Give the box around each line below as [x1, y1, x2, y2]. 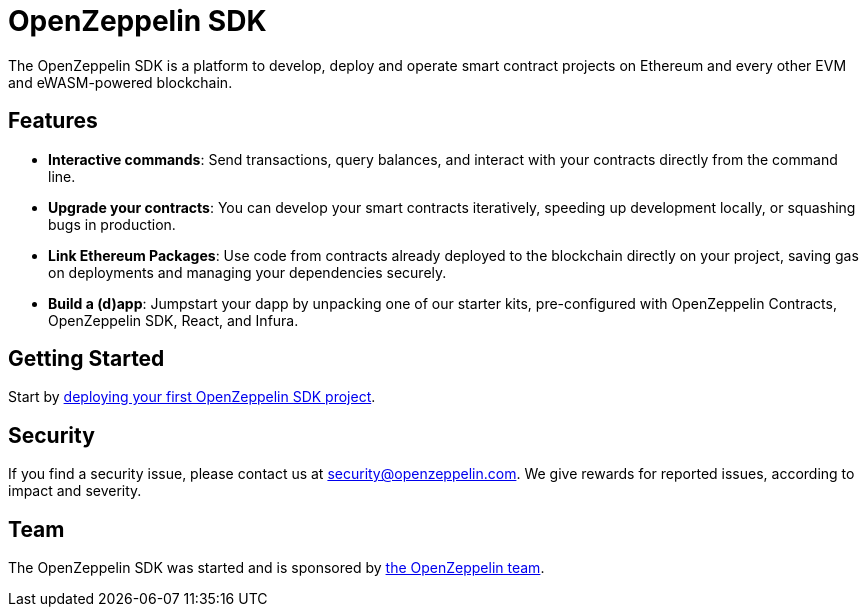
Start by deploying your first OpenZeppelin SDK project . [8, 388, 376, 406]
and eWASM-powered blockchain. [8, 73, 233, 91]
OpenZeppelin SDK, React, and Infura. [48, 311, 299, 329]
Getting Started [8, 346, 165, 372]
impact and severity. [8, 482, 142, 500]
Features [8, 108, 98, 134]
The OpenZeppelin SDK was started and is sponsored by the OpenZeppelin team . [8, 559, 545, 577]
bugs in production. [48, 215, 176, 233]
